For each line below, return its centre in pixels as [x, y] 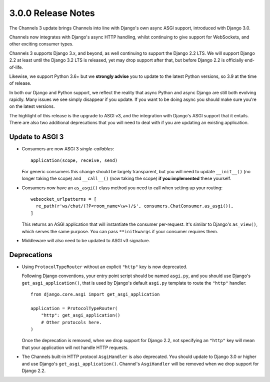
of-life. [16, 67]
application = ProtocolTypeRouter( [74, 308]
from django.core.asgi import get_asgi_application [95, 294]
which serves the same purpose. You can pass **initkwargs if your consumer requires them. [120, 231]
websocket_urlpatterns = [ [64, 199]
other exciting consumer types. [41, 44]
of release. [20, 83]
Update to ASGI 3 [36, 137]
